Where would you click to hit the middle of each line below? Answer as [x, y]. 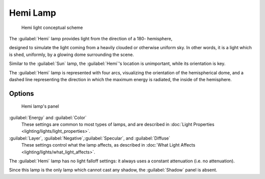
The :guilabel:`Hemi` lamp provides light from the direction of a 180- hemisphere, [91, 38]
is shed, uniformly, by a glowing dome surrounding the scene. [72, 55]
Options [22, 93]
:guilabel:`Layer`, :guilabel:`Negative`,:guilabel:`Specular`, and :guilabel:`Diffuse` [90, 138]
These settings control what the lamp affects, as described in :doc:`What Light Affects [108, 145]
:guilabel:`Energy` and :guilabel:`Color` [48, 118]
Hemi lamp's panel [40, 106]
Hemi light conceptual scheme [52, 28]
